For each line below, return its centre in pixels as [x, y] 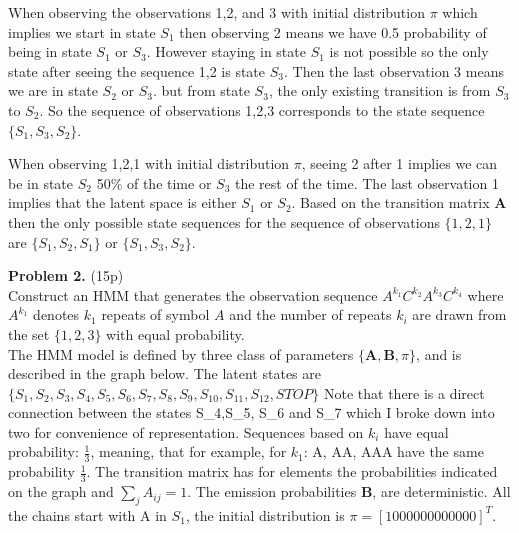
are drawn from [459, 314]
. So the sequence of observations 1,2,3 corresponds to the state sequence [262, 109]
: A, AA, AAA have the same [393, 451]
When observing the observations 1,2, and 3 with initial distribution [216, 12]
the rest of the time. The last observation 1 [366, 182]
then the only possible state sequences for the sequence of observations [224, 221]
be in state [41, 182]
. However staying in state [226, 51]
